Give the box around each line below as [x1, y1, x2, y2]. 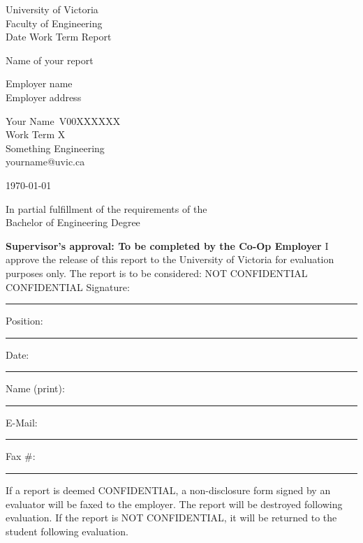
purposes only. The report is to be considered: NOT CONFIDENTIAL [6, 265, 308, 280]
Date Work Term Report [6, 29, 112, 44]
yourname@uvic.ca [6, 154, 85, 169]
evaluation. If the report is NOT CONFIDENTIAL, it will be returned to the [6, 510, 337, 525]
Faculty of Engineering [6, 15, 103, 30]
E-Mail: [6, 415, 38, 429]
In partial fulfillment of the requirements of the [6, 201, 207, 216]
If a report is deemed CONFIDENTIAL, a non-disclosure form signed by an [6, 483, 331, 498]
